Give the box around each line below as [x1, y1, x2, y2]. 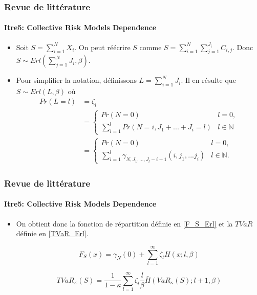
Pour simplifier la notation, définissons [16, 75, 137, 85]
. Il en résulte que [181, 75, 236, 85]
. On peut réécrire [74, 41, 131, 52]
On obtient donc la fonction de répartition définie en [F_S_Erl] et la [16, 218, 233, 229]
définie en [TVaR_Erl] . [16, 228, 89, 239]
